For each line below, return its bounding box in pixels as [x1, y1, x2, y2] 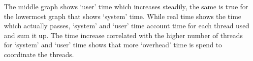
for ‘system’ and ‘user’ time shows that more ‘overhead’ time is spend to [4, 40, 222, 50]
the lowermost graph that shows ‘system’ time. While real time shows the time [4, 11, 242, 21]
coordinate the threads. [4, 49, 74, 59]
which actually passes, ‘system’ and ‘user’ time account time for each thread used [4, 20, 250, 31]
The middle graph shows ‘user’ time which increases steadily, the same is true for [4, 1, 249, 11]
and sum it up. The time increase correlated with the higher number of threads [4, 30, 243, 40]
